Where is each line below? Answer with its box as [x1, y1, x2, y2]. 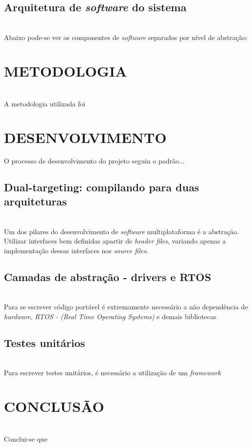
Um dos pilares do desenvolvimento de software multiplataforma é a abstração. [4, 226, 239, 236]
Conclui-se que [4, 434, 48, 444]
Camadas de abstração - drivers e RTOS [4, 269, 212, 284]
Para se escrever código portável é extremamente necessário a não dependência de [4, 302, 248, 312]
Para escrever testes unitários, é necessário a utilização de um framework [4, 367, 221, 378]
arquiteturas [4, 194, 67, 209]
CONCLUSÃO [4, 396, 104, 416]
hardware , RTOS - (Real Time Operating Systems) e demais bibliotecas [4, 311, 216, 321]
